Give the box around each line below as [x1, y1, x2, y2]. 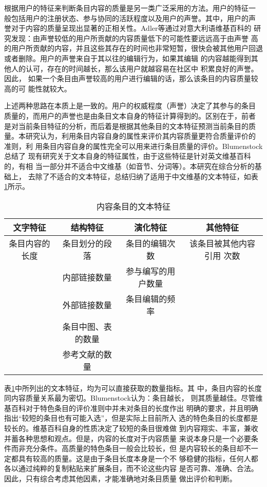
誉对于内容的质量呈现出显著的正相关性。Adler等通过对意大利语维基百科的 [4, 23, 252, 33]
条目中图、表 [62, 320, 112, 332]
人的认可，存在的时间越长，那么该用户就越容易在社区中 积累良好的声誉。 [11, 63, 258, 73]
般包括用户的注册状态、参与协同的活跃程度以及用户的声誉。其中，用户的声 [4, 12, 256, 23]
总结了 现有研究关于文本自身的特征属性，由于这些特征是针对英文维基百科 [4, 151, 251, 161]
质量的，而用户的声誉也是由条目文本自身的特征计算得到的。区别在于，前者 [4, 110, 256, 121]
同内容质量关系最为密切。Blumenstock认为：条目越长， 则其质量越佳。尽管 [4, 392, 256, 403]
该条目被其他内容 [189, 237, 255, 249]
